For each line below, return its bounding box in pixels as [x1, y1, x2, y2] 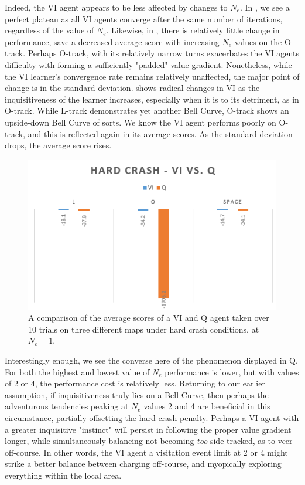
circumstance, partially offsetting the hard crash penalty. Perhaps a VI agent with [5, 411, 299, 423]
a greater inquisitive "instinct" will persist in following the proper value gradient [5, 423, 292, 435]
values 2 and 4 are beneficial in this [143, 400, 270, 412]
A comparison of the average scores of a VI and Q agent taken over [28, 311, 269, 324]
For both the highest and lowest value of [5, 365, 150, 378]
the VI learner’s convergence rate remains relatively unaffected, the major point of [5, 70, 300, 82]
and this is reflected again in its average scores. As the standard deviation [28, 127, 293, 140]
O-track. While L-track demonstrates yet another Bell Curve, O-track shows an [5, 104, 289, 117]
